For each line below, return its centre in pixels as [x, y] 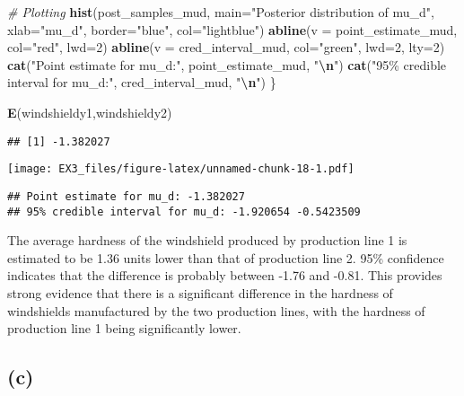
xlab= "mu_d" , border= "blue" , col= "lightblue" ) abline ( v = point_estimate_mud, [232, 29]
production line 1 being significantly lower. [124, 328]
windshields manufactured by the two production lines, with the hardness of [216, 310]
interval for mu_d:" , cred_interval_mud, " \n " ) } [142, 82]
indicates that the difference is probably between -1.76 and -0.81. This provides [225, 275]
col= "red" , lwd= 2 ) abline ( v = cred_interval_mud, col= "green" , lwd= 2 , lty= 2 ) [226, 47]
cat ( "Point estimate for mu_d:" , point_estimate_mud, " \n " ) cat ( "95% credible [227, 64]
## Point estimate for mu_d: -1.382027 [126, 196]
